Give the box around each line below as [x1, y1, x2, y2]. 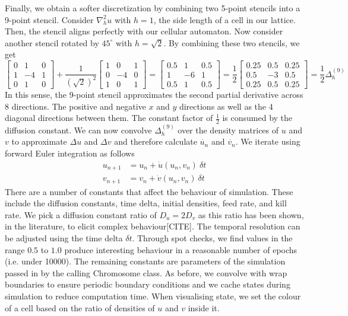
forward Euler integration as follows [5, 147, 135, 159]
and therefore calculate [114, 135, 197, 148]
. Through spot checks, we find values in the [132, 232, 293, 244]
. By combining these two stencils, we [163, 36, 300, 49]
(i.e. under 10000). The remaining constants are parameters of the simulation [5, 255, 286, 267]
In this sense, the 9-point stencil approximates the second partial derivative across [5, 88, 303, 101]
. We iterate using [235, 135, 300, 148]
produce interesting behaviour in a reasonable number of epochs [64, 243, 298, 256]
